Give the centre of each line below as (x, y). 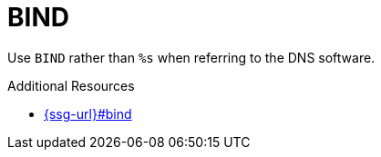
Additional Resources (71, 85)
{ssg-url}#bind (88, 113)
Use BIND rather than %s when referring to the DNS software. (191, 57)
